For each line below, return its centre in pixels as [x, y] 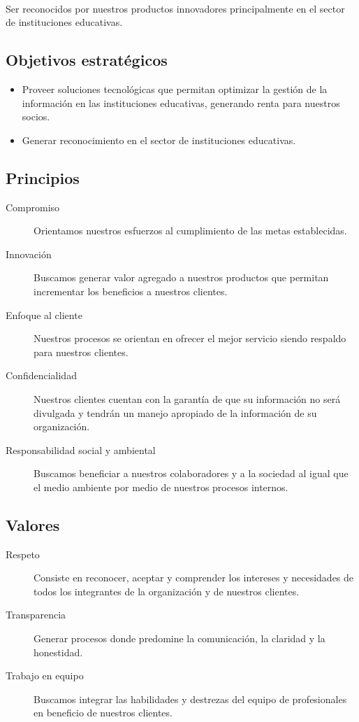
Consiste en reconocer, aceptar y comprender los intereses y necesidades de [194, 578]
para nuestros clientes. [81, 352]
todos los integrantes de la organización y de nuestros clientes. [167, 591]
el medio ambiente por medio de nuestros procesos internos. [161, 487]
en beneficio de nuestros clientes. [103, 713]
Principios [43, 177]
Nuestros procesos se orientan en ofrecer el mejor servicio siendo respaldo [190, 338]
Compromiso [33, 207]
